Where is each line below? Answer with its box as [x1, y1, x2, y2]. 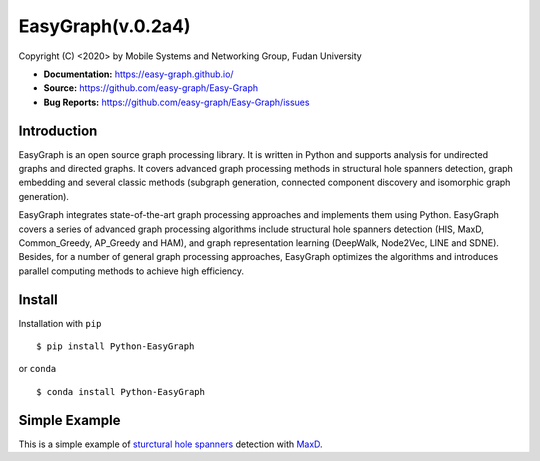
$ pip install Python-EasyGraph [36, 341, 195, 352]
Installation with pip [18, 317, 102, 329]
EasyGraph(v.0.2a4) [18, 15, 191, 37]
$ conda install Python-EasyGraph [36, 386, 205, 397]
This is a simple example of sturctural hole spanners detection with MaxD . [18, 438, 324, 450]
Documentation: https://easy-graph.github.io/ [43, 68, 234, 80]
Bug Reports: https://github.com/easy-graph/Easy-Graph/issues [43, 96, 310, 108]
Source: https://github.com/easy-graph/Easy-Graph [43, 82, 259, 94]
